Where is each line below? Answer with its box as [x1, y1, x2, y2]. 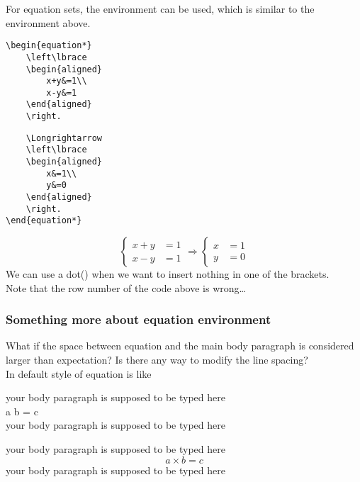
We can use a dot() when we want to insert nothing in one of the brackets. [6, 267, 330, 281]
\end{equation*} [6, 215, 82, 226]
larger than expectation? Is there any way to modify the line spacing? [6, 352, 308, 367]
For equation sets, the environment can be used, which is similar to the [6, 1, 315, 16]
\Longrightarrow [26, 133, 103, 143]
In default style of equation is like [6, 366, 152, 381]
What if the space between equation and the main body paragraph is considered [6, 338, 354, 353]
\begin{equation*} [6, 40, 92, 51]
